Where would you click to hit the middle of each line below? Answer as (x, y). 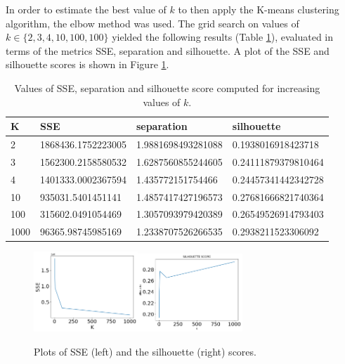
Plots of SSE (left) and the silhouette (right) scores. (145, 351)
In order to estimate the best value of (86, 9)
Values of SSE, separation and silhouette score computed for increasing (167, 87)
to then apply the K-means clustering (259, 9)
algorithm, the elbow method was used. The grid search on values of (152, 23)
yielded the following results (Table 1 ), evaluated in (223, 37)
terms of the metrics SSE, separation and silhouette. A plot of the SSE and (168, 50)
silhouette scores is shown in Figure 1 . (87, 64)
